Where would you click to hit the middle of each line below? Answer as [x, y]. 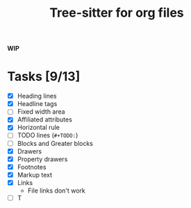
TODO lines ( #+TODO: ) [48, 135]
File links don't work [56, 191]
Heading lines [37, 96]
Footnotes [32, 167]
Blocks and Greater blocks [55, 143]
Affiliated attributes [45, 119]
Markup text [35, 174]
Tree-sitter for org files [117, 13]
